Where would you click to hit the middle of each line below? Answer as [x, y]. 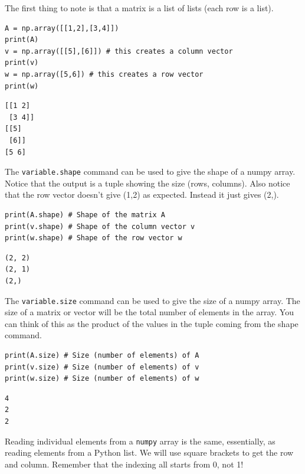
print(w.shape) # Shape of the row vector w [94, 238]
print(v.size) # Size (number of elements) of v [102, 367]
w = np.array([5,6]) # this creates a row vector [104, 74]
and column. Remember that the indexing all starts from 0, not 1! [124, 464]
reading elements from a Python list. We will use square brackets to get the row [149, 452]
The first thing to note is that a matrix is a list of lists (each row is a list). [139, 8]
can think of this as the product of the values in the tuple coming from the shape [152, 323]
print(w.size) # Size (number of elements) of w [102, 379]
